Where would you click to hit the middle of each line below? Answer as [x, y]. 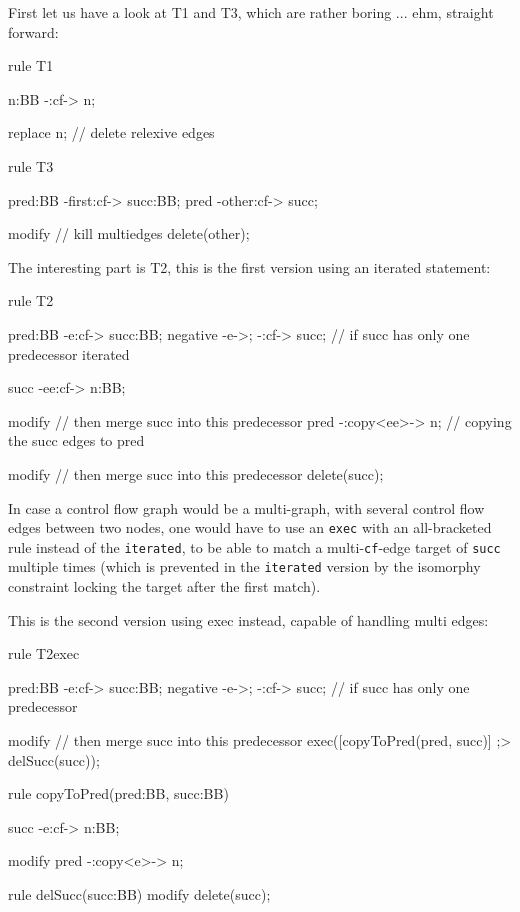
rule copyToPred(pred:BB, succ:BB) [118, 793]
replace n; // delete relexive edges [111, 132]
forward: [33, 31]
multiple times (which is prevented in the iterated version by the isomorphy [244, 566]
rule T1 [31, 65]
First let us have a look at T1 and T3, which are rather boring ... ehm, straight [251, 12]
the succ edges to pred [76, 440]
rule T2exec [44, 653]
